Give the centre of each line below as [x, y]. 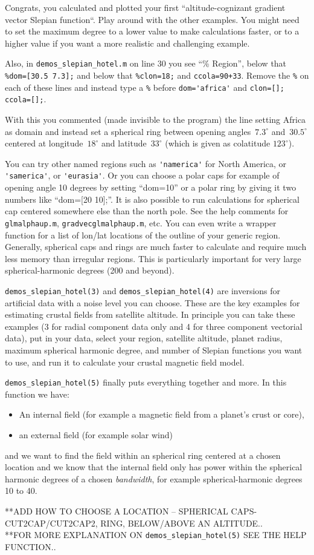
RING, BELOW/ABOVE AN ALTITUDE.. [181, 523]
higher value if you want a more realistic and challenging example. [127, 43]
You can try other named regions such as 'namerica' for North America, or [146, 163]
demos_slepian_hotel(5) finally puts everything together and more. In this [146, 382]
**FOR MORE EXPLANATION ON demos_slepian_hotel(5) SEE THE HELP [156, 535]
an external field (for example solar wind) [96, 434]
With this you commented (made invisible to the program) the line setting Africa [155, 119]
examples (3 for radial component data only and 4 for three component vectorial [154, 326]
